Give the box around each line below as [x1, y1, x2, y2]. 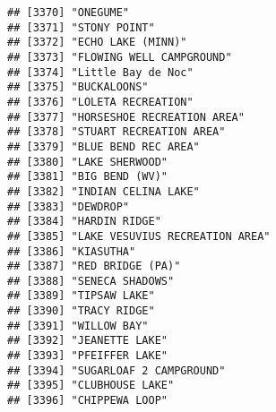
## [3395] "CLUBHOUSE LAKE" [7, 379, 175, 392]
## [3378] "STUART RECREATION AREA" [7, 125, 226, 139]
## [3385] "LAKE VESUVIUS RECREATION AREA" [7, 229, 271, 243]
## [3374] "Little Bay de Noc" [7, 65, 194, 79]
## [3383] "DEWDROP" [7, 200, 130, 213]
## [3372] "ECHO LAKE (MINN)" [7, 36, 187, 49]
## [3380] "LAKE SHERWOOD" [7, 155, 168, 168]
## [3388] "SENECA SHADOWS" [7, 274, 175, 288]
